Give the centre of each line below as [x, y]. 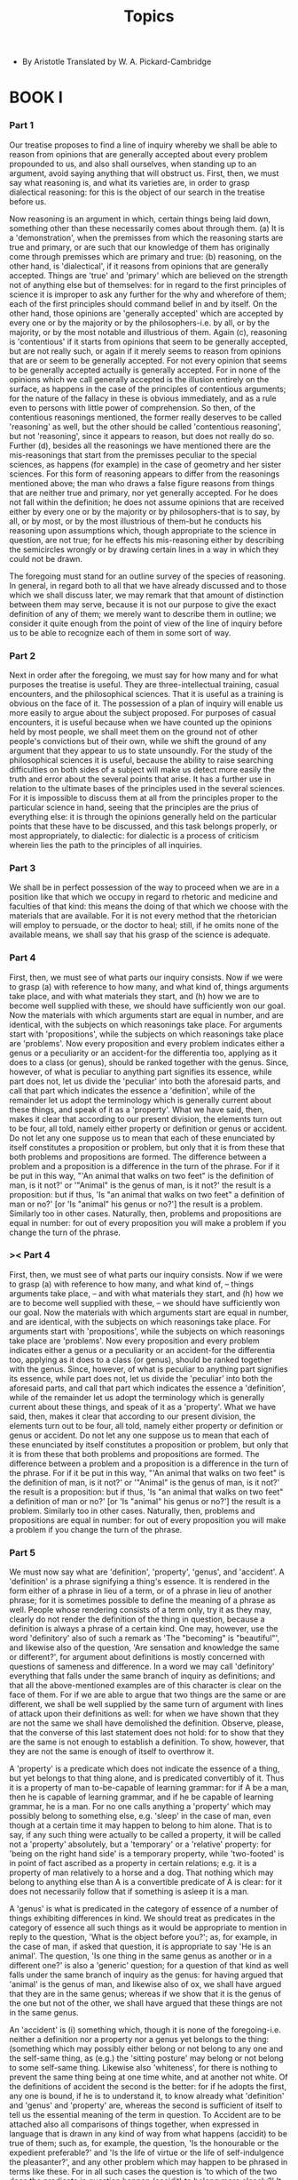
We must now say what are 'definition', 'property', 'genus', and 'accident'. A [147, 1572]
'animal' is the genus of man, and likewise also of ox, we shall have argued [145, 1984]
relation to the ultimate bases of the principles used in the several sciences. [147, 788]
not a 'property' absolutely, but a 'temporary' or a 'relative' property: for [141, 1844]
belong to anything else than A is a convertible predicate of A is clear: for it [146, 1882]
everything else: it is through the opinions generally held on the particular [143, 816]
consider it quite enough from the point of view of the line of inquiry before [146, 623]
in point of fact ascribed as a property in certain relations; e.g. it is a [133, 1863]
